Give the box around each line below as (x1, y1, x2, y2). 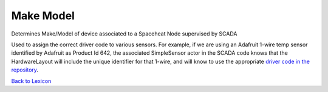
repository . (11, 66, 39, 73)
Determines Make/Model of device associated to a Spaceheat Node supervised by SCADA (11, 30, 237, 37)
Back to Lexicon (11, 77, 52, 84)
